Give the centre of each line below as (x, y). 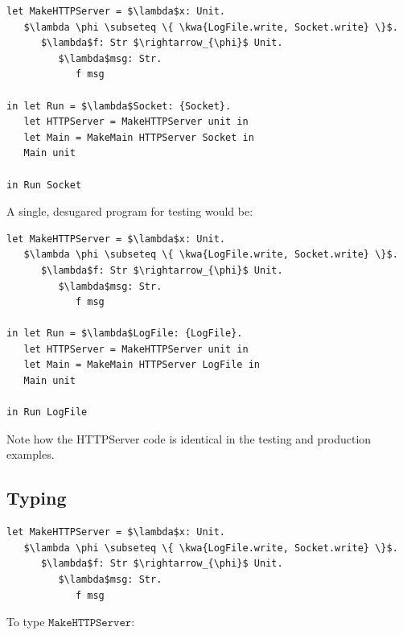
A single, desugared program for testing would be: (130, 211)
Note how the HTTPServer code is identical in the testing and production (189, 438)
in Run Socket (44, 185)
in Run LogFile (47, 412)
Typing (37, 498)
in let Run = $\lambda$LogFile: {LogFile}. (125, 334)
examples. (31, 454)
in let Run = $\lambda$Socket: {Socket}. (119, 106)
